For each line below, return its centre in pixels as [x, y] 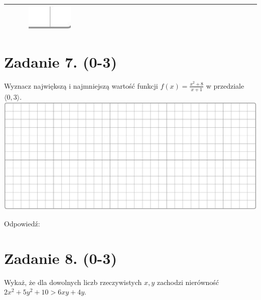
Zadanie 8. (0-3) [60, 258]
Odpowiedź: [22, 224]
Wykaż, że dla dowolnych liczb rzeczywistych [73, 282]
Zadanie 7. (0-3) [60, 61]
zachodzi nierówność [188, 282]
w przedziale [225, 85]
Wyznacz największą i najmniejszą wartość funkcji [81, 85]
